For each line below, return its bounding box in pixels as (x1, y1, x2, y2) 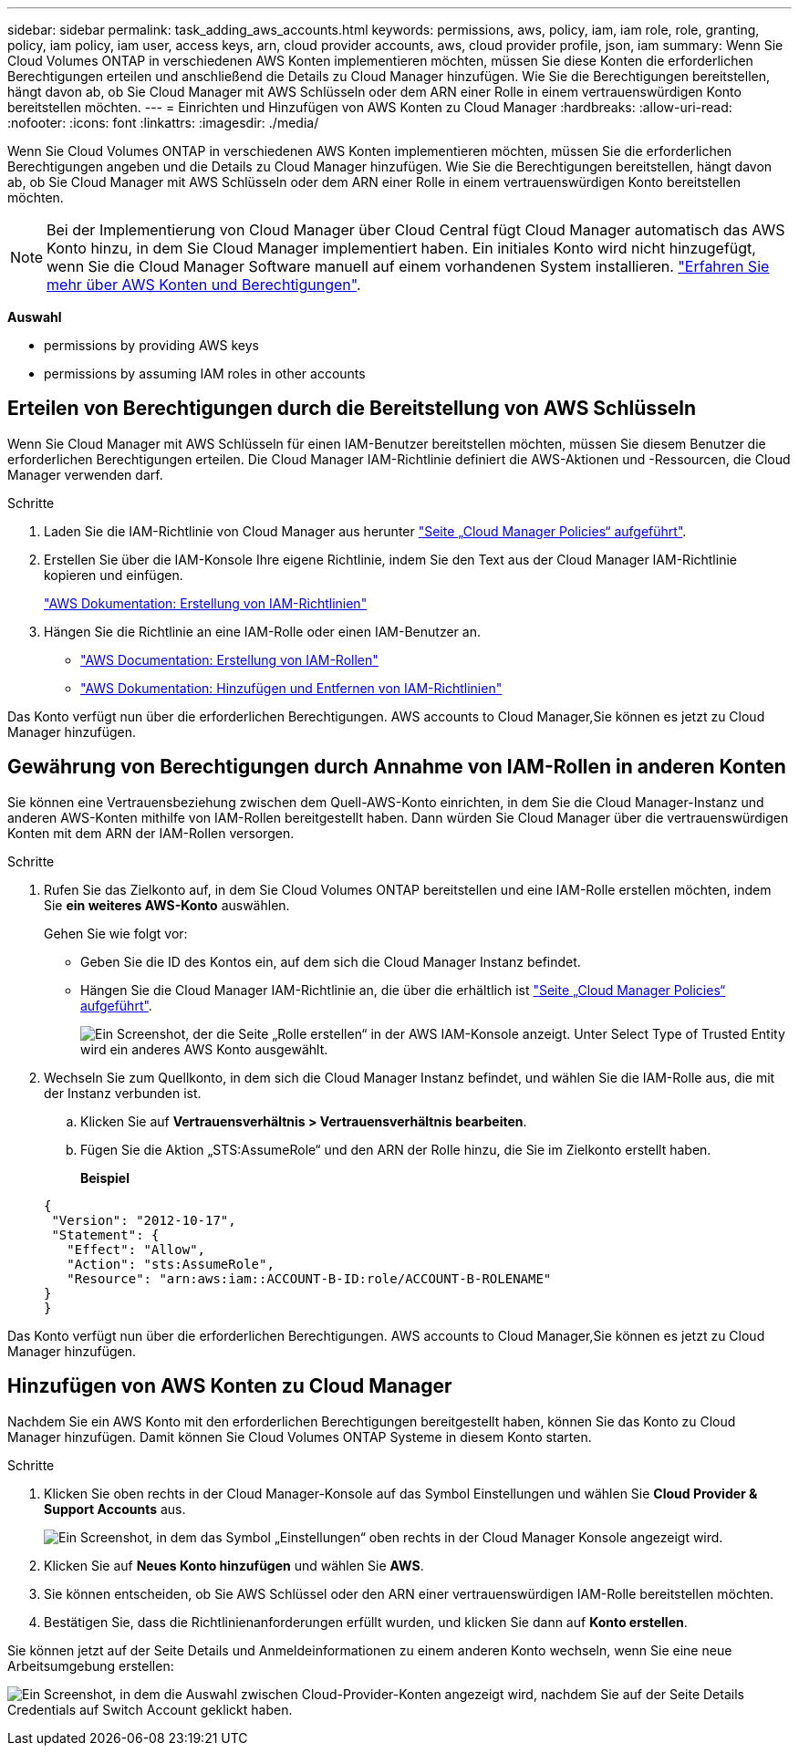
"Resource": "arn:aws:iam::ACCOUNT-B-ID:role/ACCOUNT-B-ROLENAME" (67, 1271, 552, 1286)
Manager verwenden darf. (7, 466, 163, 482)
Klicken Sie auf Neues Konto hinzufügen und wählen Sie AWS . (44, 1557, 424, 1573)
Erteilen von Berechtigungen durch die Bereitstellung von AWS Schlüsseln (7, 397, 697, 420)
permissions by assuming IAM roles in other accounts (44, 366, 366, 381)
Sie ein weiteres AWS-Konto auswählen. (44, 897, 290, 913)
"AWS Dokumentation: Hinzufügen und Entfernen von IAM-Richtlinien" (80, 679, 503, 696)
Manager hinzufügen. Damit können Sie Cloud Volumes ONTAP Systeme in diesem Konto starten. (7, 1428, 592, 1445)
